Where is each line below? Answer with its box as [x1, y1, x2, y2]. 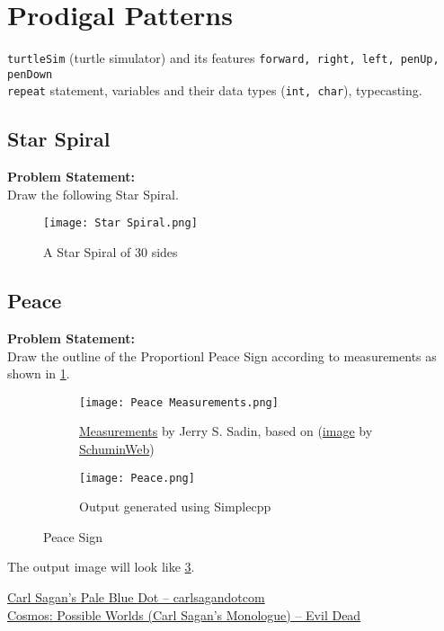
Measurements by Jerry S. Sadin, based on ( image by [79, 422, 373, 440]
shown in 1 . [7, 364, 70, 383]
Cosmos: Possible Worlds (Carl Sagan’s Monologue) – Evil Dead [7, 605, 361, 624]
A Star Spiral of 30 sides [43, 243, 178, 262]
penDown [7, 67, 53, 81]
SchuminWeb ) [79, 439, 155, 458]
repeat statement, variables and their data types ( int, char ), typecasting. [7, 81, 422, 100]
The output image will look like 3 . [7, 557, 195, 576]
